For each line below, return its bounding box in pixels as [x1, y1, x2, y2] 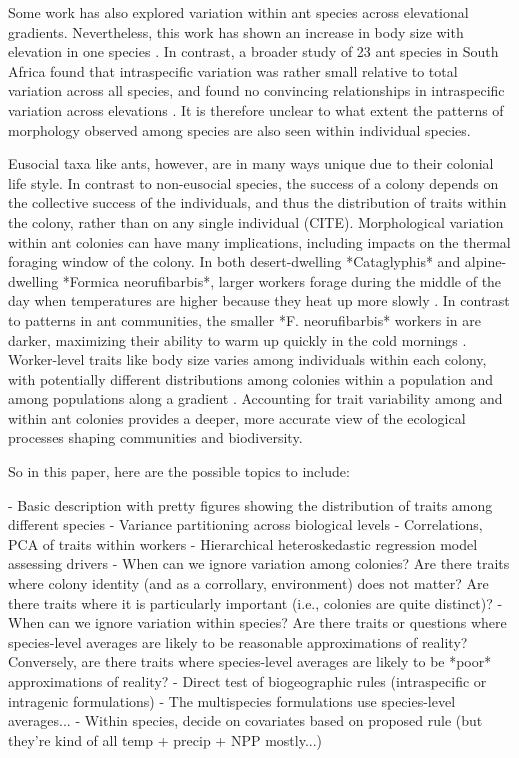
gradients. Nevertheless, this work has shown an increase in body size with [8, 21, 464, 42]
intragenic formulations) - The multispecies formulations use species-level [8, 690, 456, 711]
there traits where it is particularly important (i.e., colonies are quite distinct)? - [8, 592, 503, 613]
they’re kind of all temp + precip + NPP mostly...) [8, 729, 323, 750]
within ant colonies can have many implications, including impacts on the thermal [8, 231, 511, 252]
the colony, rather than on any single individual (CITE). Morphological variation [8, 211, 504, 232]
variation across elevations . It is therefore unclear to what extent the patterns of [8, 99, 504, 120]
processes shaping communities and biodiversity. [8, 427, 303, 448]
